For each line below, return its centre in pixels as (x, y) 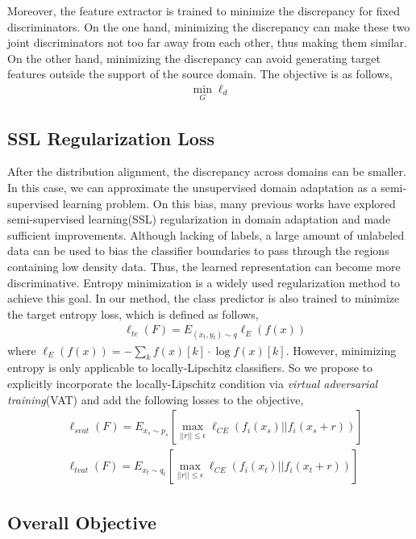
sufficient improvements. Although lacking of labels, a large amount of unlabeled (206, 234)
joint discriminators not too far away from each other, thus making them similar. (207, 42)
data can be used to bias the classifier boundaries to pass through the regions (198, 251)
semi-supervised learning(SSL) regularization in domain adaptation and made (199, 219)
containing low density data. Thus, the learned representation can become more (204, 266)
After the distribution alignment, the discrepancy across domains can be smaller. (207, 171)
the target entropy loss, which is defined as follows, (133, 313)
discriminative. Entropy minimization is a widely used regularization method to (204, 282)
